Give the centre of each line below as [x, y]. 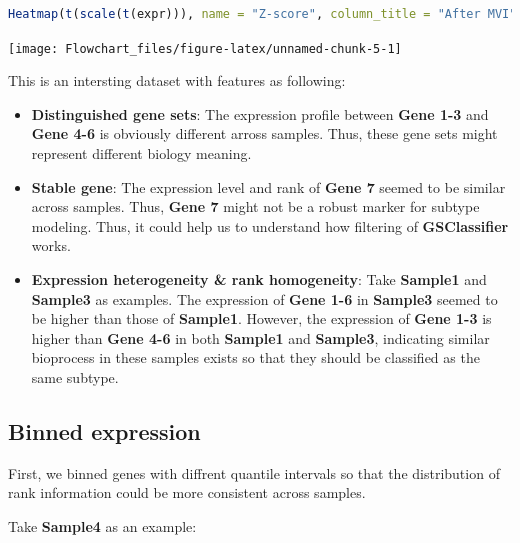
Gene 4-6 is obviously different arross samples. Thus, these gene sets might [264, 133]
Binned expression [104, 430]
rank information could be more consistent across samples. [187, 492]
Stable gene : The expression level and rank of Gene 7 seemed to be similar [268, 186]
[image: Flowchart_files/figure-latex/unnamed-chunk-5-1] [205, 48]
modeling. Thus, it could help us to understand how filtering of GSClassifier [270, 225]
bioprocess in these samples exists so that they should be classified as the [255, 357]
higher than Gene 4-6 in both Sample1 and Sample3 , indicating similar [260, 337]
